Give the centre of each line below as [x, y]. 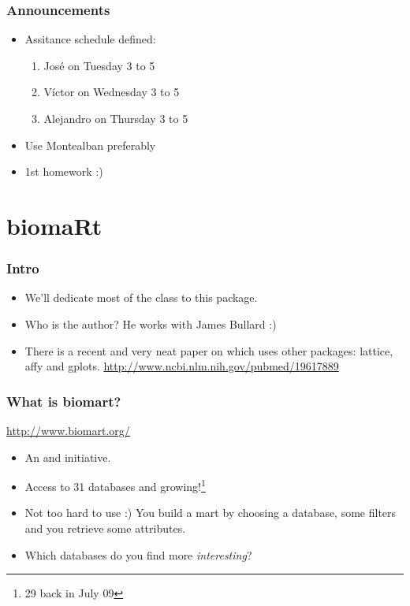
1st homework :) [64, 171]
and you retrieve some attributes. [105, 528]
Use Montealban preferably [90, 145]
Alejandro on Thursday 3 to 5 [116, 118]
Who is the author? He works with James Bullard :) [151, 323]
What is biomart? [64, 401]
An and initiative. [68, 457]
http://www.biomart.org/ [68, 430]
